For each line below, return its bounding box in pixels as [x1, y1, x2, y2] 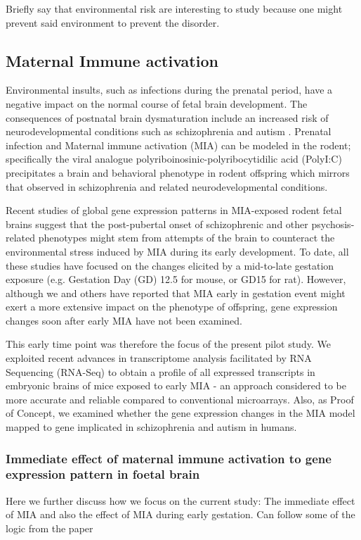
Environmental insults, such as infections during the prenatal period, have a [6, 82, 333, 97]
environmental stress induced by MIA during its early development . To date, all [6, 244, 349, 258]
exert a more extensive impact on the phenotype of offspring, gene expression [6, 299, 338, 314]
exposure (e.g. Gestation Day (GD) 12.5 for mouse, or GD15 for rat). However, [6, 272, 346, 287]
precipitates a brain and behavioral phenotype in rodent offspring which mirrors [6, 165, 350, 180]
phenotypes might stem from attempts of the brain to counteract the [38, 230, 335, 245]
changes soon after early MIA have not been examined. [6, 313, 242, 327]
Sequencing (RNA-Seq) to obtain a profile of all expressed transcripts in [6, 364, 315, 379]
